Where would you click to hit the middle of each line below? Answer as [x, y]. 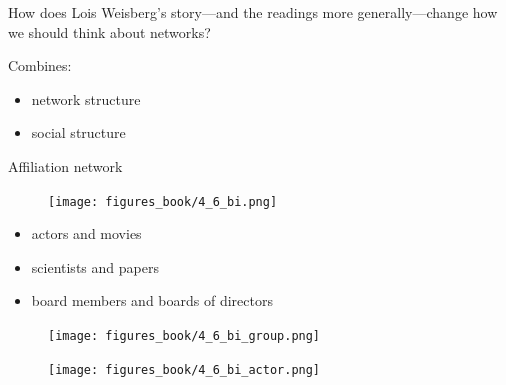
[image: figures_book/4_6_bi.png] [163, 201]
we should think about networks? [109, 31]
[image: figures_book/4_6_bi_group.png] [184, 336]
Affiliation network [65, 165]
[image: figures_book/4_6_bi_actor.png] [184, 369]
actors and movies [86, 233]
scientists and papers [95, 266]
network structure [86, 98]
